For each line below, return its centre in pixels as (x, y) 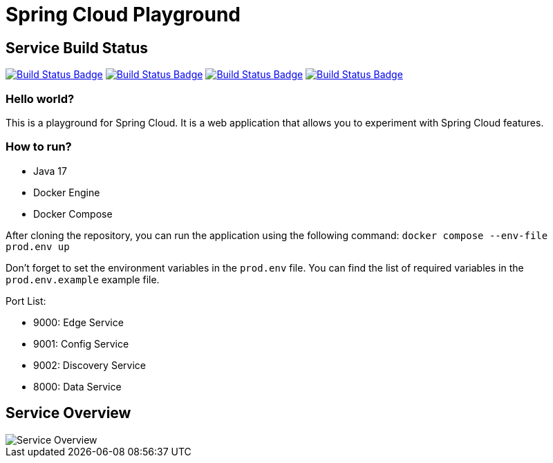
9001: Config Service (81, 343)
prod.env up (38, 246)
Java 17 (50, 171)
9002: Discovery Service (90, 365)
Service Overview (68, 413)
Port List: (26, 301)
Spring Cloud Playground (123, 15)
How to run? (39, 147)
